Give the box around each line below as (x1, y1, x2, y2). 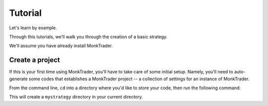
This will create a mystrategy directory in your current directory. (9, 94, 143, 100)
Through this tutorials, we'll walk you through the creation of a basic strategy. (9, 34, 168, 40)
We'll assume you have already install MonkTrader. (9, 43, 113, 49)
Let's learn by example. (9, 25, 57, 31)
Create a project (9, 56, 61, 64)
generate (9, 76, 28, 82)
